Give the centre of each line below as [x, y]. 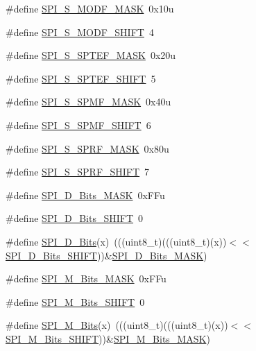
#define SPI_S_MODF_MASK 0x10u [90, 8]
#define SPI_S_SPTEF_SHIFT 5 [81, 78]
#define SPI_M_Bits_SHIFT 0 [75, 301]
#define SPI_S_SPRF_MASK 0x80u [87, 148]
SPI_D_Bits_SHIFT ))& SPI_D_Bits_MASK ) [106, 255]
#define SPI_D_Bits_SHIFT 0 [75, 218]
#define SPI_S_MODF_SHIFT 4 [80, 32]
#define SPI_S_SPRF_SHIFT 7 [78, 172]
